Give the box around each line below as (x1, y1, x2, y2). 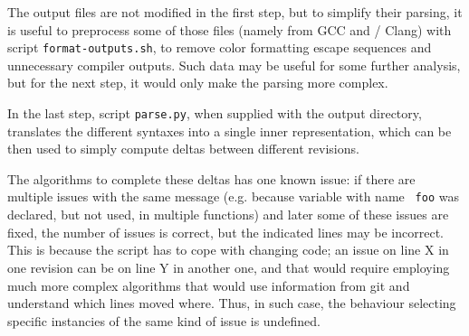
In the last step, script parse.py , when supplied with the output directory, (7, 104, 422, 123)
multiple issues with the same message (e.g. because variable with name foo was (7, 187, 459, 206)
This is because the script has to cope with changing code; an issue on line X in (7, 240, 449, 259)
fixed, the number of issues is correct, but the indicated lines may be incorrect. (7, 222, 445, 241)
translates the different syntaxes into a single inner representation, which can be (7, 121, 452, 140)
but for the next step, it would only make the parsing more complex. (7, 73, 388, 92)
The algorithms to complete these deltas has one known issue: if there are (7, 169, 416, 188)
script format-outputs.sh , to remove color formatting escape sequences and (7, 38, 432, 57)
